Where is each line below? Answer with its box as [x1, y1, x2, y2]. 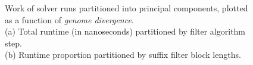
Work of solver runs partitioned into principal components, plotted [5, 2, 248, 14]
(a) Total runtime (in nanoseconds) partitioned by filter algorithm [5, 25, 246, 38]
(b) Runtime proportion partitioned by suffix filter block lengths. [5, 48, 241, 61]
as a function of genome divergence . [5, 13, 134, 26]
